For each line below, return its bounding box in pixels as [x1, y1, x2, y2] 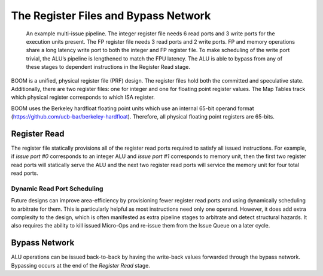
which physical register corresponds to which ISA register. [11, 93, 156, 101]
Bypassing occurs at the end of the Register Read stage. [11, 262, 151, 269]
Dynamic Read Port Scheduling [11, 184, 103, 193]
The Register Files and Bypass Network [11, 9, 211, 22]
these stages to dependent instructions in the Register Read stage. [26, 63, 191, 71]
